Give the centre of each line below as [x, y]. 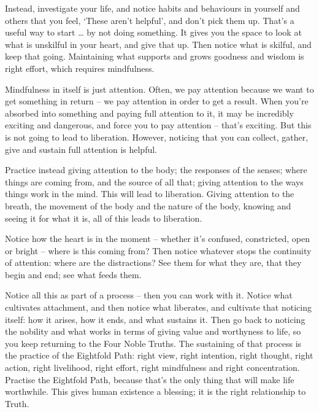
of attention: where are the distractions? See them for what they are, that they [153, 262]
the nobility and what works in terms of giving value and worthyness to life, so [153, 331]
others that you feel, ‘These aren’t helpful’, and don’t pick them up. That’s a [150, 20]
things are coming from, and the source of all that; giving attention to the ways [154, 181]
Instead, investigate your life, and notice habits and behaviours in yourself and [152, 8]
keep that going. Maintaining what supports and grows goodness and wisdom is [155, 56]
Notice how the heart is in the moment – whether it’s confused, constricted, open [157, 239]
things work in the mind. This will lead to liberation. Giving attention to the [150, 194]
